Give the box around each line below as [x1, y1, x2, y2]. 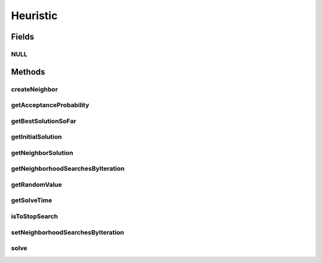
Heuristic [11, 9, 58, 22]
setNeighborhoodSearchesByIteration [11, 228, 125, 236]
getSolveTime [11, 196, 52, 204]
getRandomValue [11, 180, 63, 188]
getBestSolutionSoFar [11, 117, 77, 125]
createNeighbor [11, 85, 58, 93]
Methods [11, 66, 45, 77]
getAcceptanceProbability [11, 101, 89, 109]
